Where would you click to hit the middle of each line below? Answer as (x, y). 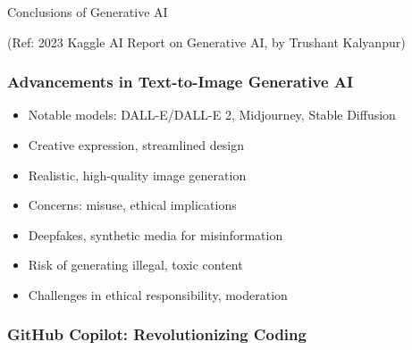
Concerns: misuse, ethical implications (132, 205)
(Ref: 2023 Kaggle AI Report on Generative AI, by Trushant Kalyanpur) (206, 42)
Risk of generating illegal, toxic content (135, 265)
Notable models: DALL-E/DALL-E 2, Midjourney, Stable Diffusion (212, 115)
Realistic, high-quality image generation (137, 175)
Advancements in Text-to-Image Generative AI (181, 82)
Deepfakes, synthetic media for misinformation (156, 234)
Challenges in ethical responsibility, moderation (158, 294)
